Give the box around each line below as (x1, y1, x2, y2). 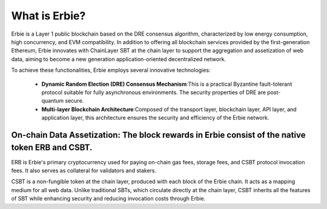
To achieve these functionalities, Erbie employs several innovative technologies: (11, 66, 211, 74)
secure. (65, 97, 84, 104)
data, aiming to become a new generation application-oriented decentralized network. (11, 55, 226, 63)
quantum (41, 97, 64, 104)
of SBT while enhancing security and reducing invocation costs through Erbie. (11, 195, 206, 202)
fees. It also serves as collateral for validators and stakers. (11, 167, 157, 174)
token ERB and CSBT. (11, 143, 93, 153)
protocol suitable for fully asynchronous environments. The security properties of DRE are (41, 88, 266, 96)
